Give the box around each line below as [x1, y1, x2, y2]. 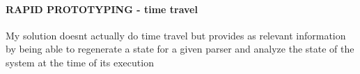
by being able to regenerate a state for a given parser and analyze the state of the [6, 41, 354, 56]
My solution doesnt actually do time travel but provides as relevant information [6, 28, 346, 42]
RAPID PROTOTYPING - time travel [6, 1, 198, 16]
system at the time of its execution [6, 55, 154, 69]
